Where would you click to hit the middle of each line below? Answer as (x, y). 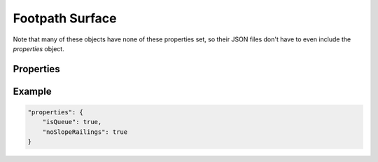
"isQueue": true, (72, 122)
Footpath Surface (65, 18)
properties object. (38, 48)
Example (32, 91)
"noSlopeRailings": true (85, 132)
